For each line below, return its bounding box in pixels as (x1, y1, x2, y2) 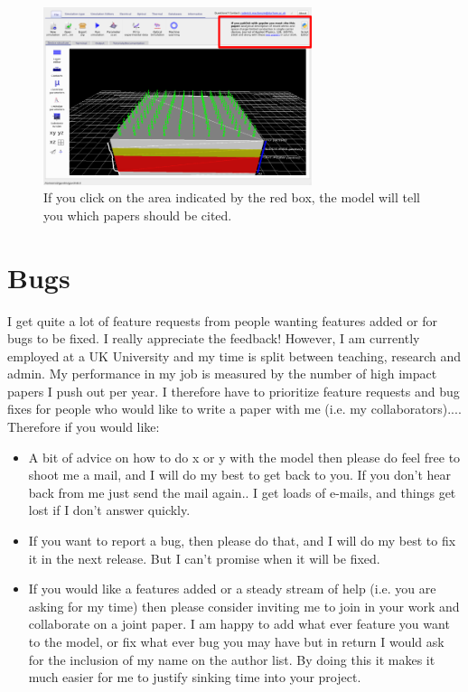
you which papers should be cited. (43, 205, 232, 224)
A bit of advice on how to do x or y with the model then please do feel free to (28, 447, 461, 466)
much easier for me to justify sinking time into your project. (28, 668, 361, 687)
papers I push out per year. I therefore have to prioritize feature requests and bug (7, 381, 460, 400)
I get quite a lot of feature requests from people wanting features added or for (7, 311, 438, 330)
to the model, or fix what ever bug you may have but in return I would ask (28, 632, 445, 650)
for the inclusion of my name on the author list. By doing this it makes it (28, 650, 435, 669)
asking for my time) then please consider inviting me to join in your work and (28, 596, 460, 615)
